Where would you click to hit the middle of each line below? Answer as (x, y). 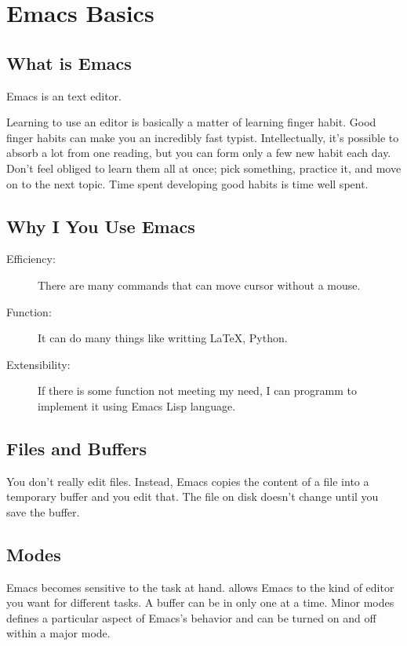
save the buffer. (43, 511)
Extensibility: (38, 364)
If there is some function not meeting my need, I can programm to (198, 391)
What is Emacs (69, 62)
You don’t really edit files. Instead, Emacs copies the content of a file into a (188, 481)
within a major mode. (58, 633)
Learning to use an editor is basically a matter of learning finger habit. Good (191, 122)
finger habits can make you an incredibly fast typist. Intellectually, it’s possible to (203, 137)
